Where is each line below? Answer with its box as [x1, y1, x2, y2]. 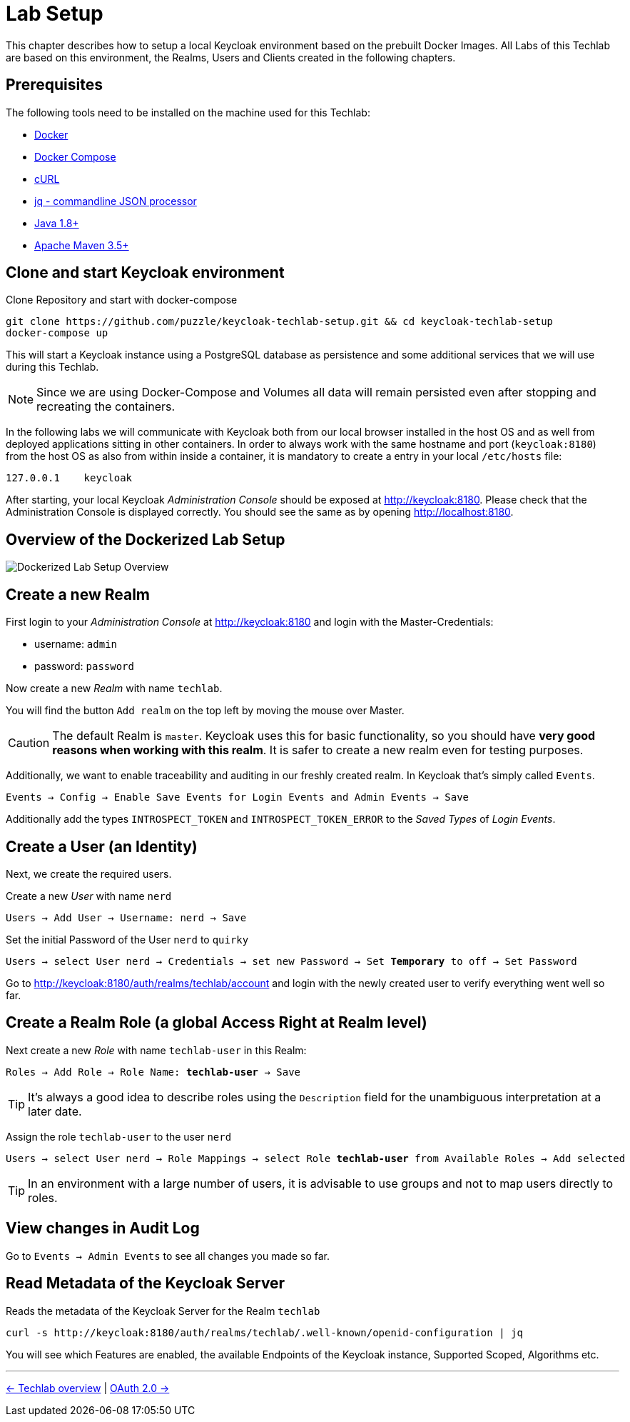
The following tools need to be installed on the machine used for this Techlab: [6, 106, 370, 119]
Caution [8, 736, 50, 751]
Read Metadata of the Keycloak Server [6, 1274, 285, 1293]
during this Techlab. [6, 361, 99, 374]
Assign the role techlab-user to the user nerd [6, 1130, 232, 1143]
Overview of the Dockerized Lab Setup [6, 530, 285, 549]
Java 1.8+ [34, 216, 79, 229]
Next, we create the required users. [6, 867, 172, 880]
